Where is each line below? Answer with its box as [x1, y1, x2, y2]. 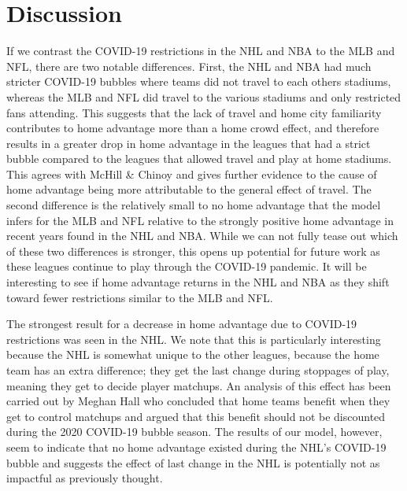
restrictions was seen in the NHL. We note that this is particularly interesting [6, 330, 381, 347]
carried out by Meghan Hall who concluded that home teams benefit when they [6, 393, 390, 409]
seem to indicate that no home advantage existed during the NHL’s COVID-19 [6, 438, 387, 455]
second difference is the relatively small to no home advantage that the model [6, 197, 381, 213]
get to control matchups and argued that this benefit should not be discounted [6, 408, 386, 424]
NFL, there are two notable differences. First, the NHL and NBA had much [6, 57, 372, 74]
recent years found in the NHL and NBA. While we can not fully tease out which [6, 227, 398, 244]
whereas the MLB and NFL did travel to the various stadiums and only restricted [6, 88, 401, 105]
